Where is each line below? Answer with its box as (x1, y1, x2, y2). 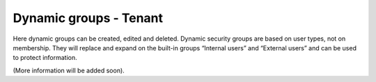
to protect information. (13, 54, 78, 62)
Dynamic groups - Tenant (13, 10, 164, 25)
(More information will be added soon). (13, 66, 125, 74)
